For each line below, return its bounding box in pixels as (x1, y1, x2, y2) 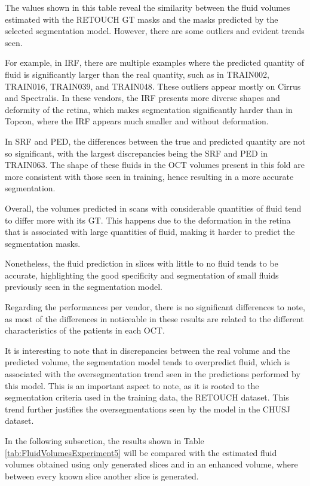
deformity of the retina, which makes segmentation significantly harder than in (5, 103, 293, 115)
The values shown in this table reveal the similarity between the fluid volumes (5, 1, 290, 13)
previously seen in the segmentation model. (5, 280, 162, 293)
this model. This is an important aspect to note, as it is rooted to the (5, 379, 259, 392)
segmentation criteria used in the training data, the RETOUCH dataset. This (5, 391, 289, 404)
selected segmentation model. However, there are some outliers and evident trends (5, 25, 305, 37)
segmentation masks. (5, 237, 81, 249)
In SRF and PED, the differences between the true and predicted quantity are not (5, 135, 306, 147)
